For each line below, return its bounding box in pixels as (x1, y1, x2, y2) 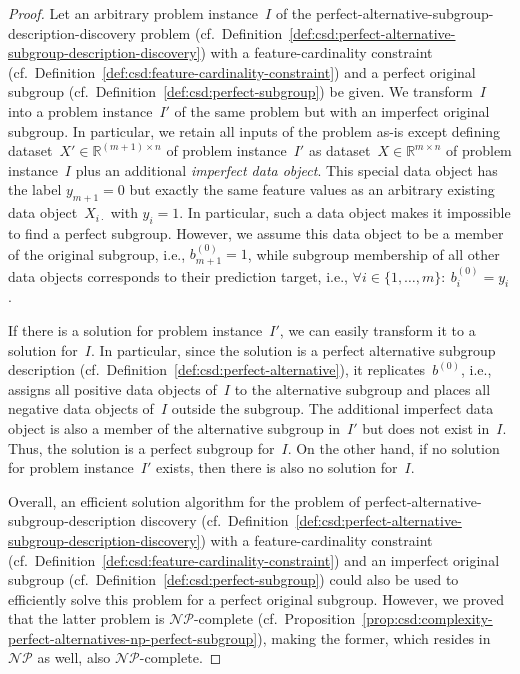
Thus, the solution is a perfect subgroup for (8, 437, 275, 458)
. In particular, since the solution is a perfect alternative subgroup (90, 339, 496, 360)
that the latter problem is (8, 608, 165, 629)
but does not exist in (362, 417, 490, 438)
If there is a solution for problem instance (8, 319, 263, 340)
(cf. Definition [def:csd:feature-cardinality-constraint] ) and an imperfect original (8, 549, 500, 570)
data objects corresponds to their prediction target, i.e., (8, 265, 348, 286)
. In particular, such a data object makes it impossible (179, 202, 511, 223)
